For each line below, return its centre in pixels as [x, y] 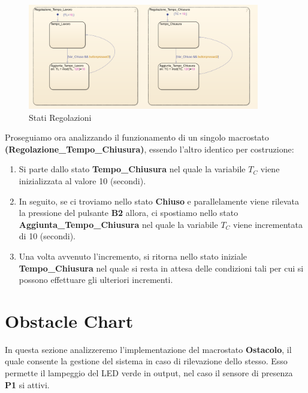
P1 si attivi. [27, 384]
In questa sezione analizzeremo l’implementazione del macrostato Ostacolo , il [148, 349]
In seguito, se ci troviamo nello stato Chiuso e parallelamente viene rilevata [159, 201]
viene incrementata [268, 224]
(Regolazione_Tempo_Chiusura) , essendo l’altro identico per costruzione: [150, 149]
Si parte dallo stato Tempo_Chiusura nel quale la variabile [132, 169]
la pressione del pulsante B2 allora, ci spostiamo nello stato [129, 213]
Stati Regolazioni [60, 117]
